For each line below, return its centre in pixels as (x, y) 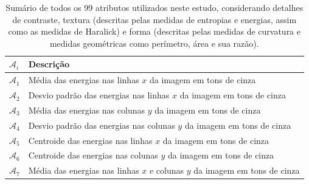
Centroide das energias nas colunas (93, 155)
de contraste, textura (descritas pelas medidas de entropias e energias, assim (154, 19)
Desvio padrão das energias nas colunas (102, 125)
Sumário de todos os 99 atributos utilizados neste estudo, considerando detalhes (154, 7)
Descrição (49, 64)
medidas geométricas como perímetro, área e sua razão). (154, 43)
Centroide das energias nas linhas (90, 140)
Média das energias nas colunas (86, 110)
